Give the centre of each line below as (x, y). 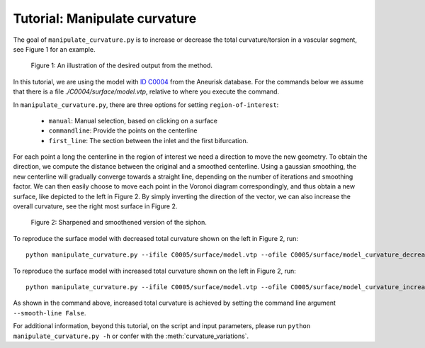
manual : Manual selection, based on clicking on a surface (133, 120)
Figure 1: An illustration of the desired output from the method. (121, 66)
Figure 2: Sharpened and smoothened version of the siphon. (119, 223)
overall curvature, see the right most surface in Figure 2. (95, 206)
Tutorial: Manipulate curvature (105, 18)
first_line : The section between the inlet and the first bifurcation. (148, 140)
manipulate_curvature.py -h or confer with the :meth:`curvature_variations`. (131, 336)
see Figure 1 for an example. (54, 49)
